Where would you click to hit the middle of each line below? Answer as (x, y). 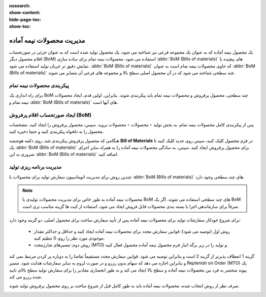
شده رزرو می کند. (26, 277)
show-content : (25, 13)
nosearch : (20, 6)
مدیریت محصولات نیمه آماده (47, 40)
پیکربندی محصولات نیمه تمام (39, 86)
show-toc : (20, 27)
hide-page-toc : (25, 19)
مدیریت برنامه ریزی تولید (35, 167)
